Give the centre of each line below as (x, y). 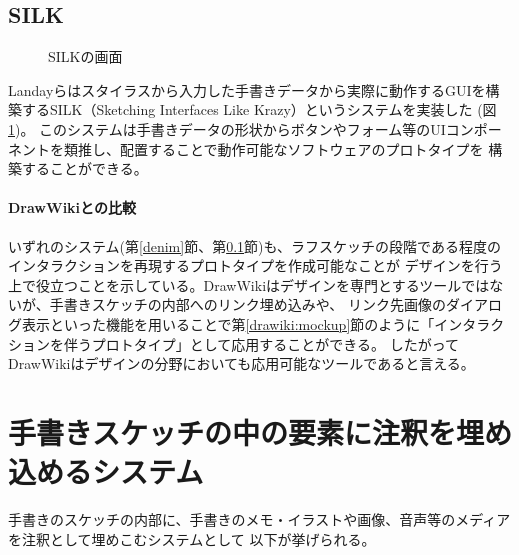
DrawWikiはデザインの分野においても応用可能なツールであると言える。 (241, 363)
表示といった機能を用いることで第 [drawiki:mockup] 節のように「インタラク (263, 323)
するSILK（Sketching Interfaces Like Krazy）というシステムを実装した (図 (259, 109)
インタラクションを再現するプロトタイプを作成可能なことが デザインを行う (255, 265)
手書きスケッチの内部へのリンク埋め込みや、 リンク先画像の (247, 304)
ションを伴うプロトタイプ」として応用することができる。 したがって (233, 343)
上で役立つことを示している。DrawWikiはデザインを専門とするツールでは (249, 284)
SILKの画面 (85, 56)
